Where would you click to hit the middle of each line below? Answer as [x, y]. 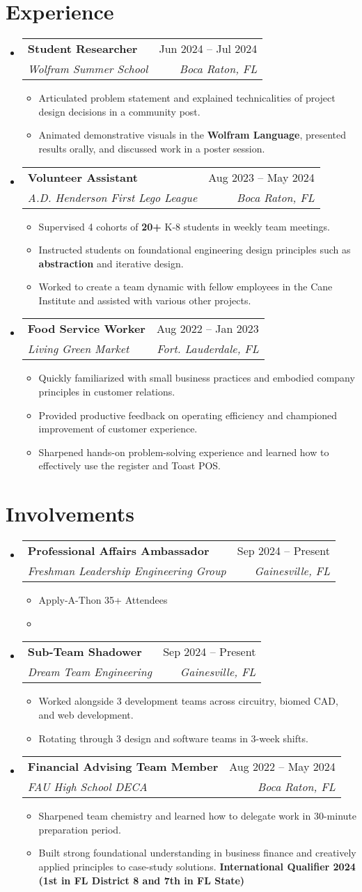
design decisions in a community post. [119, 111]
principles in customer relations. [107, 392]
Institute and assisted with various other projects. [145, 300]
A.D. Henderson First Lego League [112, 197]
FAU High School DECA [87, 787]
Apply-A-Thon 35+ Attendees [103, 600]
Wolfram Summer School [88, 69]
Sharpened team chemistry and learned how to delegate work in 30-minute [197, 816]
